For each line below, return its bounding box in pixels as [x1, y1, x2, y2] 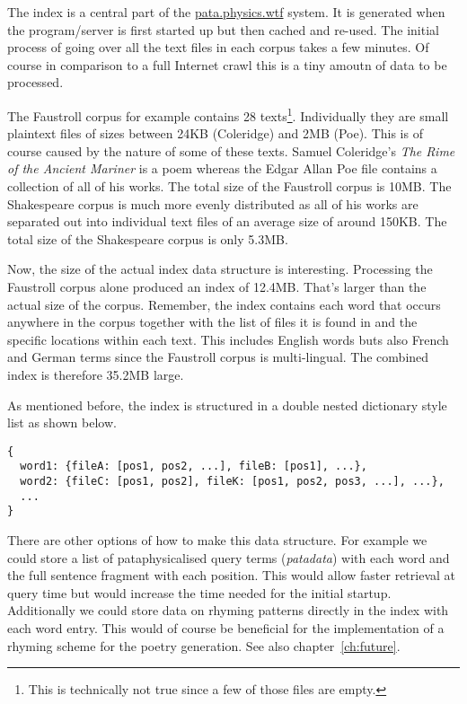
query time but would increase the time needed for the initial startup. [7, 583, 392, 602]
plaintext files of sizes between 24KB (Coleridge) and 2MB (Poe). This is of [7, 124, 423, 143]
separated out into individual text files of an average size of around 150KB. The [7, 212, 447, 231]
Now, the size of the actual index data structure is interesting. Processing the [7, 260, 433, 278]
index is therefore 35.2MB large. [7, 365, 184, 383]
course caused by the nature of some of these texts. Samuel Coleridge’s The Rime [7, 141, 455, 160]
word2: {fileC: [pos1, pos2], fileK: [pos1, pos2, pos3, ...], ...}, [20, 475, 445, 488]
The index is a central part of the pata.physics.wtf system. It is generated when [7, 3, 445, 21]
